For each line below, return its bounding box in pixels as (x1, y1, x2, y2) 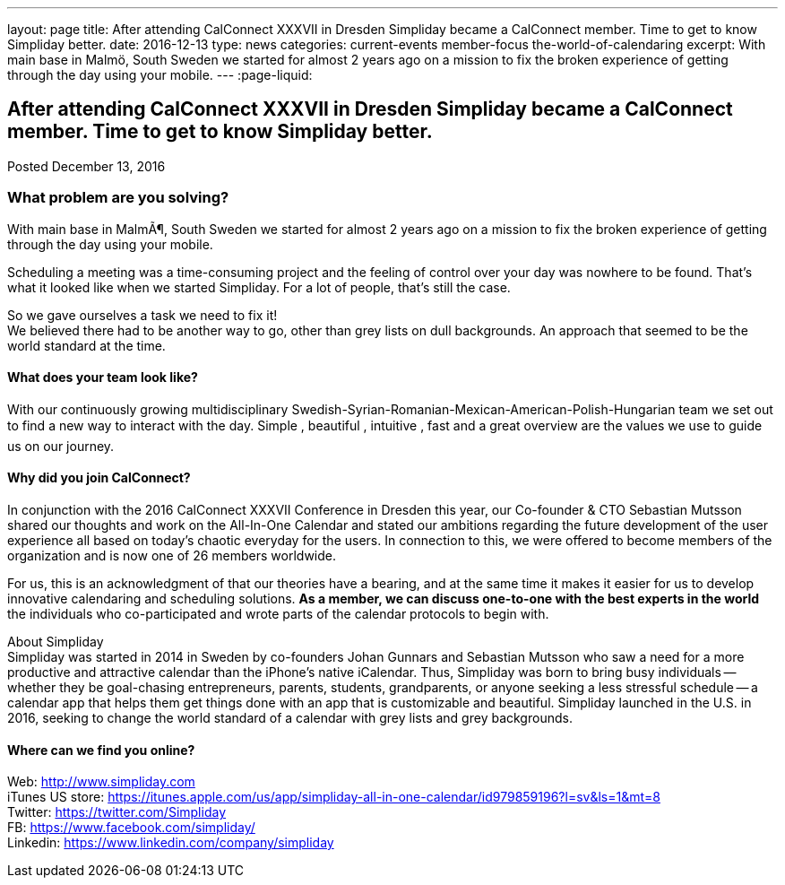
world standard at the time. (7, 337, 166, 353)
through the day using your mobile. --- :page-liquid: (7, 67, 313, 82)
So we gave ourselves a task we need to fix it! (7, 307, 278, 323)
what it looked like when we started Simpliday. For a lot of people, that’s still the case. (7, 279, 511, 295)
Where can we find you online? (7, 742, 195, 758)
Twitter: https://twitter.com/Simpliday (7, 804, 226, 820)
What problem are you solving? (7, 188, 229, 207)
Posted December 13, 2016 (7, 158, 166, 174)
